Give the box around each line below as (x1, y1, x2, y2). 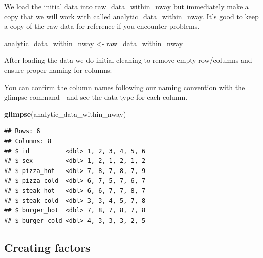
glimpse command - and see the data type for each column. (4, 92, 188, 102)
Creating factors (4, 239, 91, 255)
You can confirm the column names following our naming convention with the (4, 81, 245, 92)
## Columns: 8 (4, 137, 52, 145)
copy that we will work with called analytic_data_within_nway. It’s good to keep (4, 11, 259, 21)
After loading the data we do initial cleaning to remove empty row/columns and (4, 55, 252, 65)
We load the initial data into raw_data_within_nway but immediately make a (4, 1, 249, 11)
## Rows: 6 (4, 127, 40, 135)
